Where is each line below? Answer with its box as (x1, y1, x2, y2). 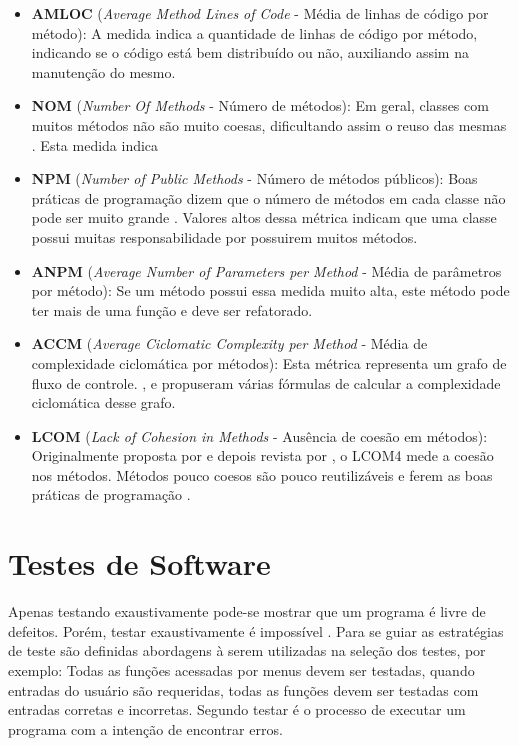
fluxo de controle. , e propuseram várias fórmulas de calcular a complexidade (31, 372, 501, 393)
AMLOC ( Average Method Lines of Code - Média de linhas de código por (31, 3, 489, 23)
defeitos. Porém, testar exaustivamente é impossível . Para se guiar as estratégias (8, 620, 504, 641)
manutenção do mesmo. (31, 61, 176, 82)
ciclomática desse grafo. (31, 392, 176, 413)
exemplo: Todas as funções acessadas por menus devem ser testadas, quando (8, 659, 475, 680)
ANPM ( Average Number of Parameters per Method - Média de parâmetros (31, 260, 502, 281)
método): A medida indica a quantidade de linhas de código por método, (31, 22, 478, 43)
